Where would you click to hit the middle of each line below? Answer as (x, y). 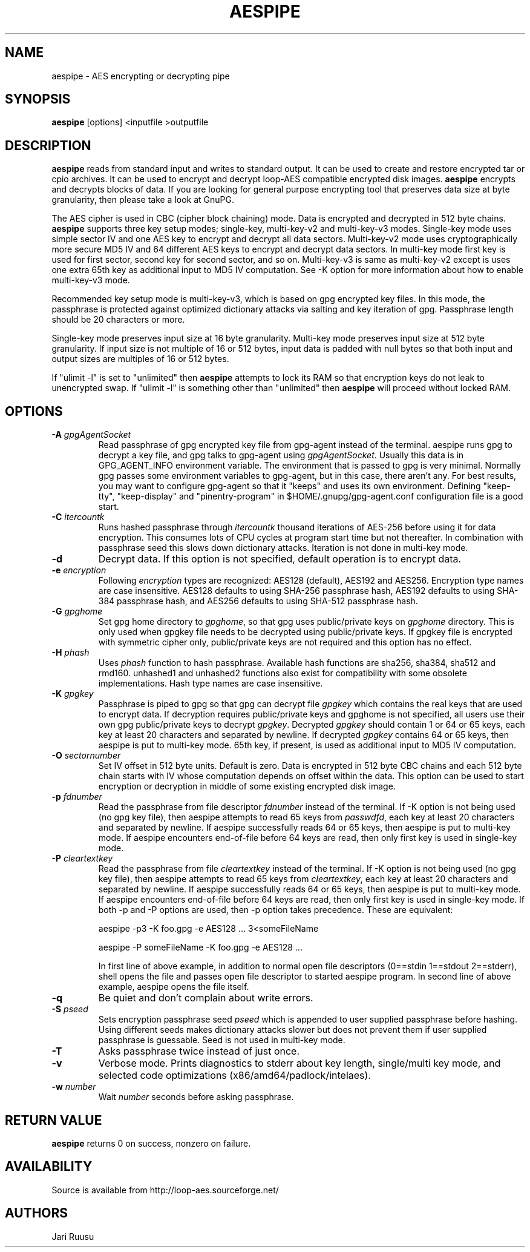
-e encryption (79, 570)
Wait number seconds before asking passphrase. (196, 1097)
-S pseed (70, 1009)
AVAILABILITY (49, 1167)
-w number (74, 1087)
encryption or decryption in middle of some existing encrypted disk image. (247, 786)
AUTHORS (37, 1213)
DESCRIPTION (48, 145)
